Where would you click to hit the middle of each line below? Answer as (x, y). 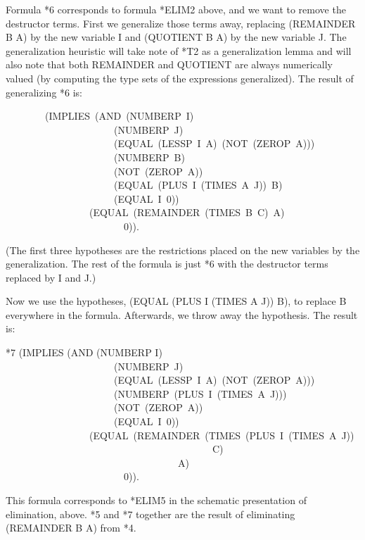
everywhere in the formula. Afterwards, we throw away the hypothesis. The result (182, 314)
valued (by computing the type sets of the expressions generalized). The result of (180, 78)
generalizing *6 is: (44, 92)
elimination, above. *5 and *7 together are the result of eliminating (151, 514)
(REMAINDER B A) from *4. (71, 528)
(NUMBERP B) (149, 157)
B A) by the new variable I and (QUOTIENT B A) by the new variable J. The (176, 37)
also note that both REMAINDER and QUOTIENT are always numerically (169, 64)
